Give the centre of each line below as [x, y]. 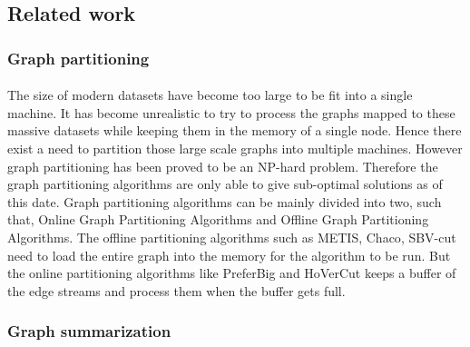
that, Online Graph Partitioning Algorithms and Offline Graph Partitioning [218, 219]
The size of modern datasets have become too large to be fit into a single [210, 95]
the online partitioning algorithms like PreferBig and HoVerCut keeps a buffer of [232, 273]
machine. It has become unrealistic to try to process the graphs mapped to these [231, 112]
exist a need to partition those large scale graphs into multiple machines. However [235, 148]
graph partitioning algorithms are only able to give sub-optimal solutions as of [225, 184]
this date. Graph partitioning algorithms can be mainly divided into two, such [225, 201]
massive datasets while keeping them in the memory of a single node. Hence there [235, 130]
